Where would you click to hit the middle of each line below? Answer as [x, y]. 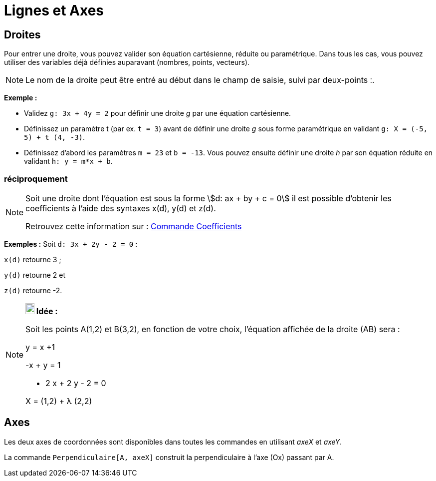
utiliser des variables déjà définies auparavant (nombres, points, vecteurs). [127, 62]
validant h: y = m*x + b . [68, 161]
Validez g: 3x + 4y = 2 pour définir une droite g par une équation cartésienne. [158, 113]
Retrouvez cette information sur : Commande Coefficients [134, 226]
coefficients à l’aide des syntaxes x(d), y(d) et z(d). [121, 208]
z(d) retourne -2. [33, 290]
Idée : [47, 311]
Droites [22, 34]
